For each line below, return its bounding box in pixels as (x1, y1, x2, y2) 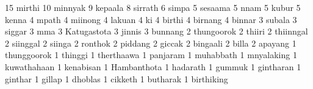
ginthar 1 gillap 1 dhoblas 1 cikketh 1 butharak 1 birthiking (5, 72, 228, 85)
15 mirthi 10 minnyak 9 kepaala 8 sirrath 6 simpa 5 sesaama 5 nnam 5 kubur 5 (5, 1, 301, 13)
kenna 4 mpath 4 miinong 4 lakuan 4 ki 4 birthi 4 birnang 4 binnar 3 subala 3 (5, 13, 297, 25)
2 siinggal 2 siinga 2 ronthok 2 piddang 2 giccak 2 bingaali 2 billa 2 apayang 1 (5, 36, 297, 49)
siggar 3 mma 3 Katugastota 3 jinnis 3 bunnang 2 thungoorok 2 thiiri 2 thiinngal (5, 25, 308, 38)
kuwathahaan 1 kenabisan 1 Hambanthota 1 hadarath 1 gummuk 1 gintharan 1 (5, 60, 301, 73)
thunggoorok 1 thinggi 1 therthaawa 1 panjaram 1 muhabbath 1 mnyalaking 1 (5, 48, 297, 61)
